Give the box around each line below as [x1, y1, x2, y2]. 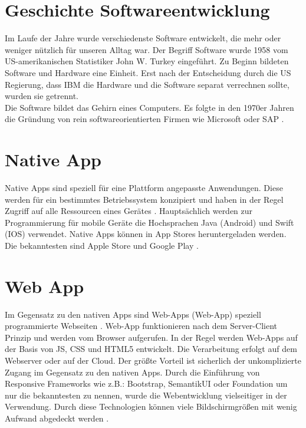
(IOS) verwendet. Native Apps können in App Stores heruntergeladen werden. [5, 228, 287, 240]
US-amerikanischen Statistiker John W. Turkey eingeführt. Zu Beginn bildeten [5, 55, 289, 67]
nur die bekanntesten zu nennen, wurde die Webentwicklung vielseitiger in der [5, 389, 287, 401]
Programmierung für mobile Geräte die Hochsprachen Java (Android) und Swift [5, 216, 294, 228]
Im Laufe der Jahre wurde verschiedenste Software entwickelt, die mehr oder [5, 32, 281, 44]
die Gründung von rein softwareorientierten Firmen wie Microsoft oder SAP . [5, 113, 284, 125]
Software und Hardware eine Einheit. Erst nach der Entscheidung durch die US [5, 66, 291, 78]
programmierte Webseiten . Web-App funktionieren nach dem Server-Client [5, 320, 277, 332]
